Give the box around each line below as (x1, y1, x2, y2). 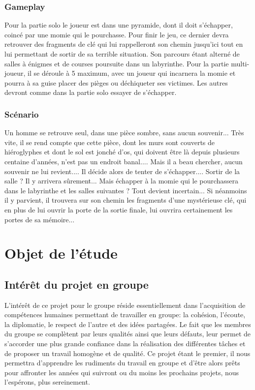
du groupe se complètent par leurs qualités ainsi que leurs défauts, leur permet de (4, 329, 251, 339)
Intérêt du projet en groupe (4, 276, 149, 292)
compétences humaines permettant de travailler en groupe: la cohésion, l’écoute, (4, 309, 246, 320)
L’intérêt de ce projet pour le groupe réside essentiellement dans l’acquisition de (4, 300, 246, 310)
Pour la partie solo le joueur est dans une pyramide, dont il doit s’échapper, (4, 20, 233, 30)
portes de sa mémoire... (4, 214, 75, 224)
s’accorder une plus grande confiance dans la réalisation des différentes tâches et (4, 338, 246, 349)
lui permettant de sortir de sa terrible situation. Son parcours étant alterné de (4, 49, 240, 59)
